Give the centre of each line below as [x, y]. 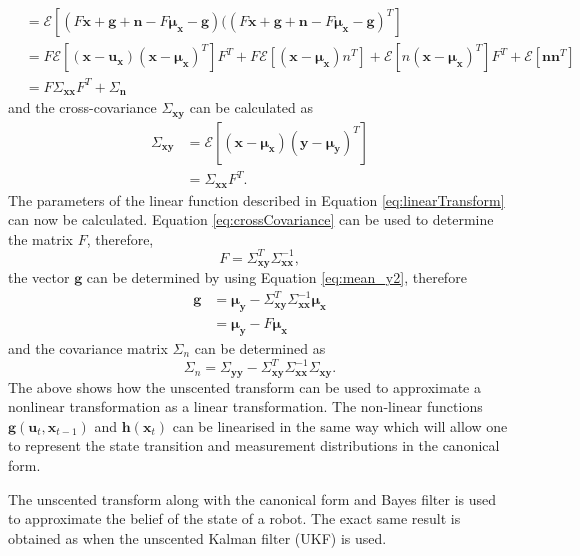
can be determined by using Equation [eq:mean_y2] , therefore [276, 277]
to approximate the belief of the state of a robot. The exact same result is [234, 518]
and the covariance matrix [88, 348]
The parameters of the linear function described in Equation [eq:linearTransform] [256, 199]
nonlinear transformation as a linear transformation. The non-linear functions [245, 406]
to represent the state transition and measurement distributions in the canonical [254, 445]
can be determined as [260, 348]
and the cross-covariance [82, 107]
